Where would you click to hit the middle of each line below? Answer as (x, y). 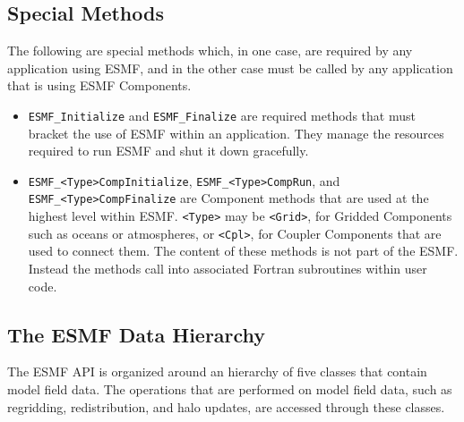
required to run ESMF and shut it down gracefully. (168, 151)
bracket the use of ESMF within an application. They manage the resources (236, 133)
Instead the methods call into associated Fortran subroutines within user (228, 269)
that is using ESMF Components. (99, 85)
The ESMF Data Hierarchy (137, 334)
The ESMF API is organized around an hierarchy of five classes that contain (217, 371)
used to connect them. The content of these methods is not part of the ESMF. (243, 251)
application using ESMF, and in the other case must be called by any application (230, 68)
